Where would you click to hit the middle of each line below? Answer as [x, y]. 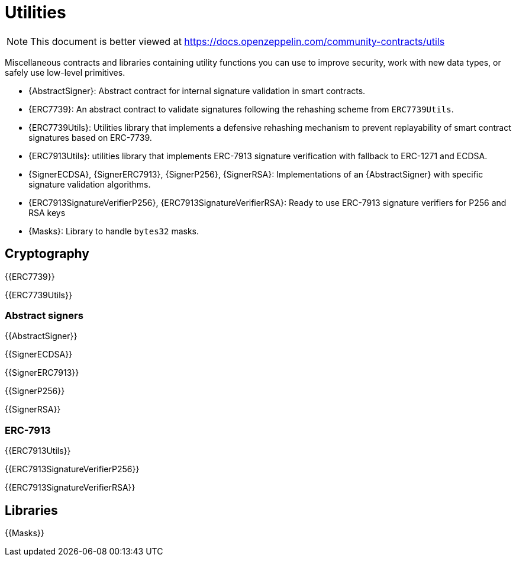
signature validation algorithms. [90, 184]
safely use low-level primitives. [65, 72]
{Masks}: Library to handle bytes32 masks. [114, 231]
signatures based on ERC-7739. [90, 137]
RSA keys [47, 212]
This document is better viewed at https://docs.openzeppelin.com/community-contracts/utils [238, 41]
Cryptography [47, 254]
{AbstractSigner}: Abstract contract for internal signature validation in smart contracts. [197, 91]
